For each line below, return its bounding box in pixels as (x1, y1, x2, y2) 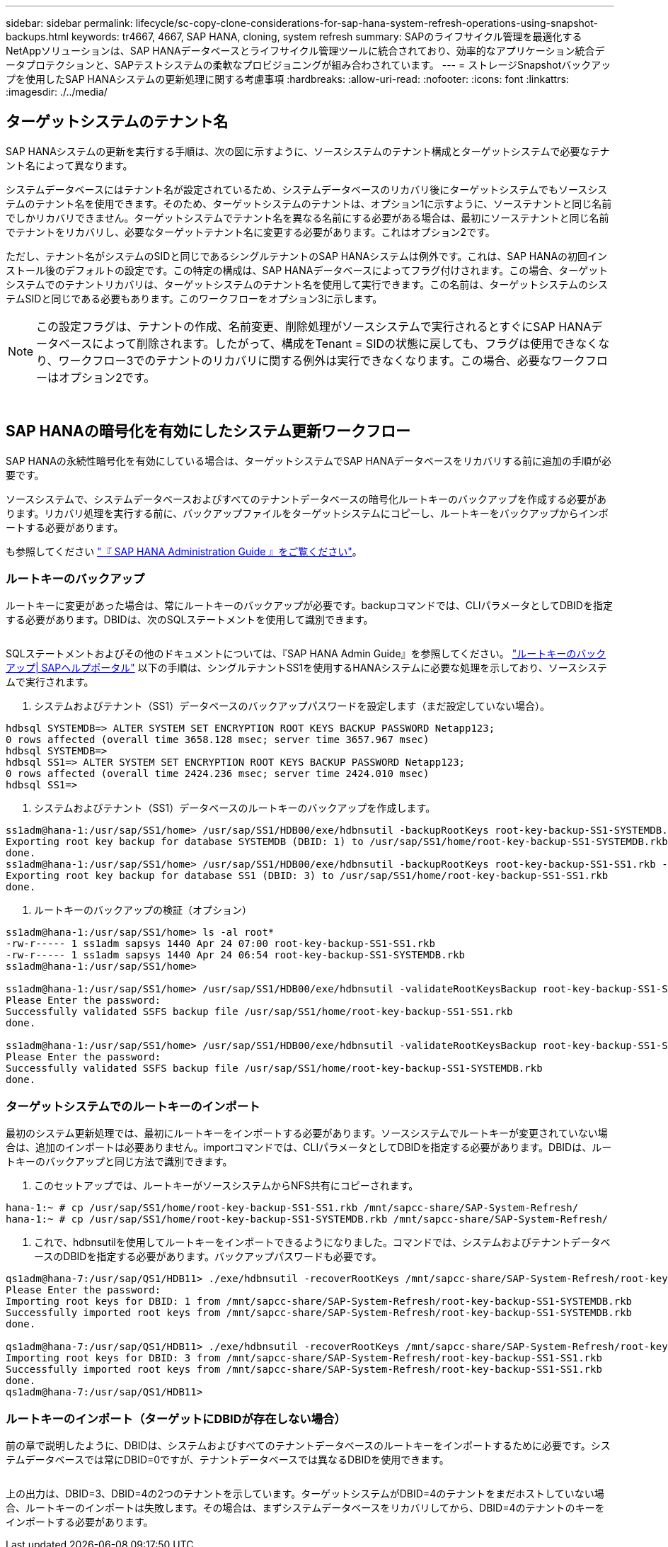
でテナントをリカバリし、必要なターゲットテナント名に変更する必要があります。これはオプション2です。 (6, 225, 495, 238)
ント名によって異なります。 (6, 159, 133, 171)
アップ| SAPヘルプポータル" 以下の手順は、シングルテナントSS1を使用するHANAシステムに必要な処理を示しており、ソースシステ (6, 662, 608, 674)
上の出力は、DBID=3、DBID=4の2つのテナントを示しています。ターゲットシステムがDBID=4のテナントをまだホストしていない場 (6, 1487, 604, 1500)
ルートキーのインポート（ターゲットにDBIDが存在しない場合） (6, 1411, 346, 1426)
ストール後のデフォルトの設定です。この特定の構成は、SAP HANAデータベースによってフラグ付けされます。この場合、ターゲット (6, 263, 609, 276)
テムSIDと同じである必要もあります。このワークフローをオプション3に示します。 (6, 292, 383, 305)
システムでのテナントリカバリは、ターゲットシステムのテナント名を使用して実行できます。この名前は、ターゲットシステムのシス (6, 278, 608, 290)
